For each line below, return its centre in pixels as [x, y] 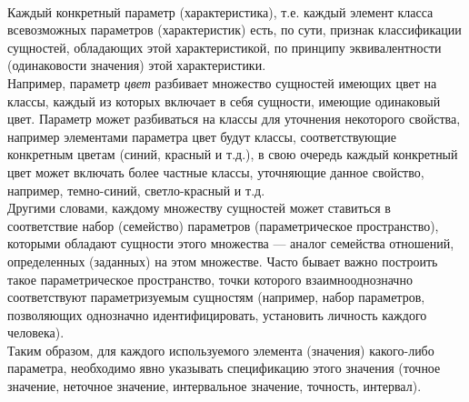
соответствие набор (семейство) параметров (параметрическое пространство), [223, 225]
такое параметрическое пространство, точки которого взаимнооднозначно [210, 279]
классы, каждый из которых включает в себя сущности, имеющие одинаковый [224, 100]
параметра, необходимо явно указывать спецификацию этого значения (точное [224, 368]
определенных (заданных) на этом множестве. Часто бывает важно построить [223, 261]
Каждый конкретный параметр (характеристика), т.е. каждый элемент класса [220, 11]
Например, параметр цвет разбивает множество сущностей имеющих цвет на [222, 82]
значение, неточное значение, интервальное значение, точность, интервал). [215, 386]
